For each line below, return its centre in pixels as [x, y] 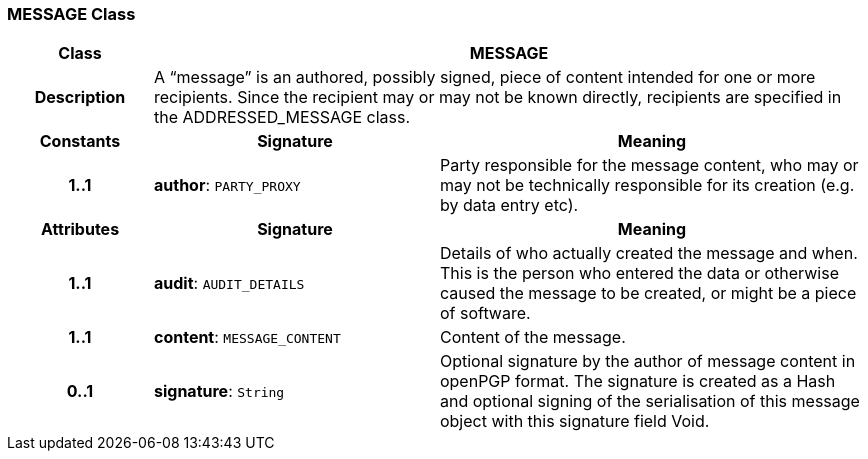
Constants [80, 141]
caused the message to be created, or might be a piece [648, 293]
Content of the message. [532, 337]
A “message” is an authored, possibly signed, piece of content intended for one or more [484, 77]
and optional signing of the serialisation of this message [649, 401]
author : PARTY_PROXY [227, 185]
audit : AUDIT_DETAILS [229, 283]
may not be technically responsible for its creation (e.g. [647, 185]
